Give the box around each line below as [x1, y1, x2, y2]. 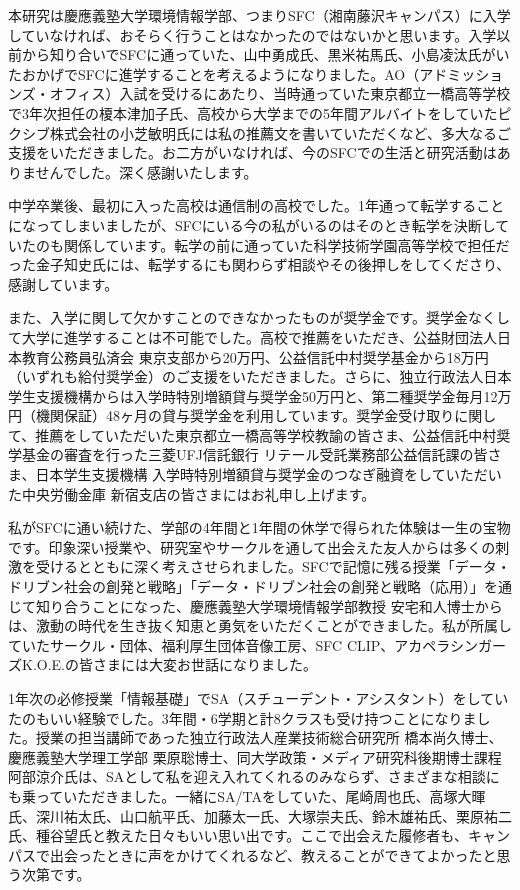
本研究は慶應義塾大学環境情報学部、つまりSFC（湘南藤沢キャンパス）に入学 [8, 5, 511, 25]
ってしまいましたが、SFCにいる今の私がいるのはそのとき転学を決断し [35, 214, 496, 235]
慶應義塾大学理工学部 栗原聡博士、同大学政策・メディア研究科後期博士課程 [8, 746, 502, 767]
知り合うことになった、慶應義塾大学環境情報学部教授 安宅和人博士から [35, 595, 503, 616]
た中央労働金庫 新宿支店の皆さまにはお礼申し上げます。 [8, 483, 376, 504]
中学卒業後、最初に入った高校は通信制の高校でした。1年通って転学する [8, 195, 477, 216]
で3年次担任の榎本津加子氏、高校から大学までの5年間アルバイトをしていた [8, 102, 498, 123]
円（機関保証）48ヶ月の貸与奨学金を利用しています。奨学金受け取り [8, 405, 455, 426]
